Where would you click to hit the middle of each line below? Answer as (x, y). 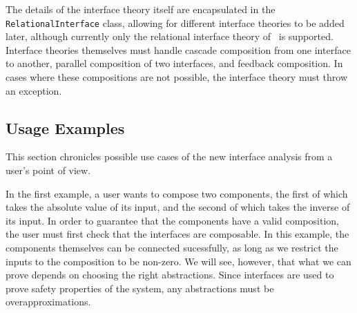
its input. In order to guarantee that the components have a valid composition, (172, 220)
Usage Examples (65, 127)
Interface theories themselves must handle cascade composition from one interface (178, 49)
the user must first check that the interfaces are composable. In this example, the (177, 234)
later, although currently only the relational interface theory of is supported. (170, 36)
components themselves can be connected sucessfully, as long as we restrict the (172, 247)
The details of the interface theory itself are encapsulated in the (141, 9)
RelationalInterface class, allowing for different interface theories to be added (175, 22)
